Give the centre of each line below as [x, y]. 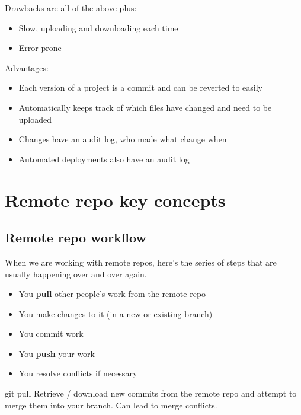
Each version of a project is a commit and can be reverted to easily [141, 87]
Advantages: [27, 67]
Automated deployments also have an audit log [104, 159]
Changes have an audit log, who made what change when [123, 139]
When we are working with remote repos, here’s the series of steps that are [141, 262]
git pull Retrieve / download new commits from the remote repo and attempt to [151, 393]
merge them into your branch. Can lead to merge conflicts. [111, 405]
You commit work [51, 333]
